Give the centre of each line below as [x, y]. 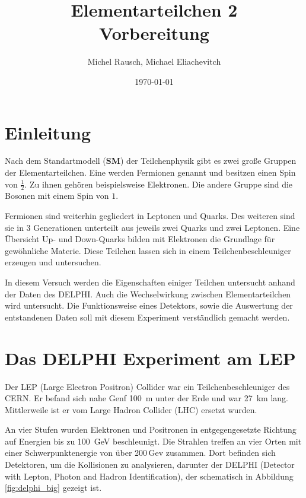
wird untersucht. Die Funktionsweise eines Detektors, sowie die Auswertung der [149, 305]
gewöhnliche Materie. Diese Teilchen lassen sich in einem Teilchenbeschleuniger [148, 250]
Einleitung [48, 132]
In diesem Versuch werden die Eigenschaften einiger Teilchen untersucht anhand [150, 282]
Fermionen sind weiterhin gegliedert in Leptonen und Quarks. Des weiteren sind [150, 216]
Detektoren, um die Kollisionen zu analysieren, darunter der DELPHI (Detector [150, 464]
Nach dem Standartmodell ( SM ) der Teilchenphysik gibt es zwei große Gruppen [151, 161]
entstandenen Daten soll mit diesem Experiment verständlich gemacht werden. [147, 317]
